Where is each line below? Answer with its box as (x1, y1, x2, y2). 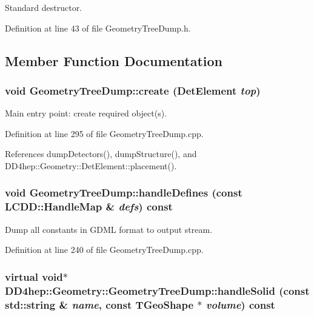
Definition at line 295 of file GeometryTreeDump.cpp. (5, 127, 204, 140)
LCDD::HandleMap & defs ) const (5, 199, 173, 214)
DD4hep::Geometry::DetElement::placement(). (5, 159, 177, 172)
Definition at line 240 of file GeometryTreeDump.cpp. (5, 243, 204, 256)
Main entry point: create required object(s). (5, 107, 167, 119)
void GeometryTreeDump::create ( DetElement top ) (5, 82, 261, 98)
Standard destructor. (5, 1, 82, 13)
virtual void (5, 269, 63, 284)
